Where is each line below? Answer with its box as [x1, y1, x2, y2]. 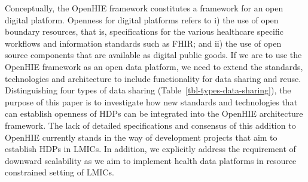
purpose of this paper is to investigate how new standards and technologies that [5, 95, 298, 108]
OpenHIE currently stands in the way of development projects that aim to [5, 131, 277, 143]
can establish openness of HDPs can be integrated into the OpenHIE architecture [5, 107, 303, 120]
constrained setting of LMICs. [5, 166, 114, 178]
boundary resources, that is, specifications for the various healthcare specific [5, 25, 283, 38]
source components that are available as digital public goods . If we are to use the [5, 48, 302, 61]
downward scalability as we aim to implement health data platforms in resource [5, 154, 297, 166]
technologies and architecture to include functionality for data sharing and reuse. [5, 72, 301, 84]
